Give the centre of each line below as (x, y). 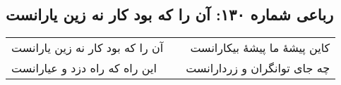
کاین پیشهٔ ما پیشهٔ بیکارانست (260, 48)
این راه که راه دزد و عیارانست (84, 68)
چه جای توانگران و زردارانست (258, 68)
